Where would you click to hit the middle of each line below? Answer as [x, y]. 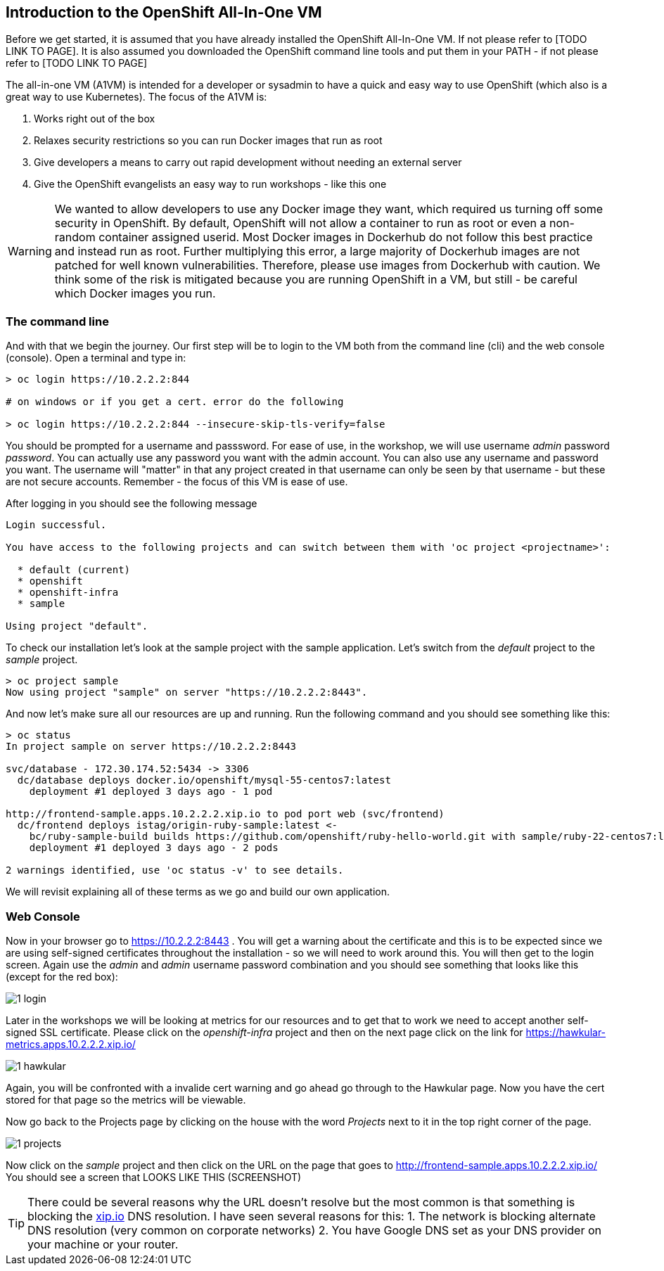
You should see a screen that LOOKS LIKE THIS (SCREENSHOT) [154, 1177]
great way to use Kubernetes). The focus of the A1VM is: [136, 97]
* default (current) [74, 570]
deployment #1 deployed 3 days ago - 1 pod [151, 792]
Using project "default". [77, 626]
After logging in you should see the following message [132, 504]
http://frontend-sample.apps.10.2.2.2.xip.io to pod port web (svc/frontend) [225, 814]
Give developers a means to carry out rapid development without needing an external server [248, 162]
